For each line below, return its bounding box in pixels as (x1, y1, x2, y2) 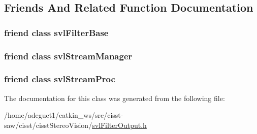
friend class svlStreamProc (4, 73, 115, 85)
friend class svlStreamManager (4, 49, 133, 62)
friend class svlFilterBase (4, 26, 109, 39)
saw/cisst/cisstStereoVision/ (4, 119, 92, 130)
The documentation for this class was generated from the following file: (4, 92, 225, 103)
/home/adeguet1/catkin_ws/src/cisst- (4, 110, 123, 120)
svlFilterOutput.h (92, 119, 147, 130)
